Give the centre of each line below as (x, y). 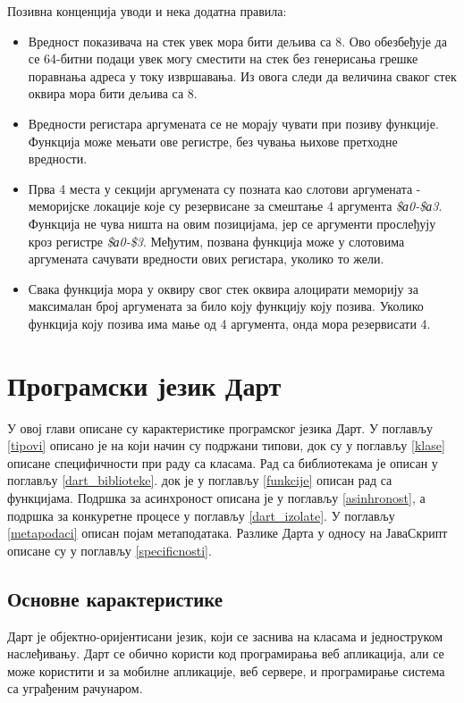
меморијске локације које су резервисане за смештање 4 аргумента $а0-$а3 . (235, 206)
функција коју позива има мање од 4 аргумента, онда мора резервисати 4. (229, 323)
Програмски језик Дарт (144, 385)
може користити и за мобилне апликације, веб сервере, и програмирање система (226, 670)
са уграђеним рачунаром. (75, 688)
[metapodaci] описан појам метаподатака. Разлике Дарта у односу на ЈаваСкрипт (228, 533)
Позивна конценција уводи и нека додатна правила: (147, 11)
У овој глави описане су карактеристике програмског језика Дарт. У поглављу (220, 427)
